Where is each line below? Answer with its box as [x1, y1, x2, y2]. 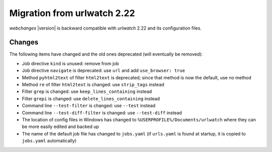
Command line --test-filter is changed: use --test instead [22, 103, 156, 109]
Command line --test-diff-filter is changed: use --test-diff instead [22, 109, 182, 115]
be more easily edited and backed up [22, 123, 99, 130]
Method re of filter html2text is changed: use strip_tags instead [22, 82, 165, 88]
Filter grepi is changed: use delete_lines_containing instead [22, 95, 160, 101]
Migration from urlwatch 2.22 [9, 8, 135, 19]
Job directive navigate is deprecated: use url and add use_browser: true [22, 68, 185, 74]
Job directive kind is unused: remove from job [22, 60, 119, 66]
